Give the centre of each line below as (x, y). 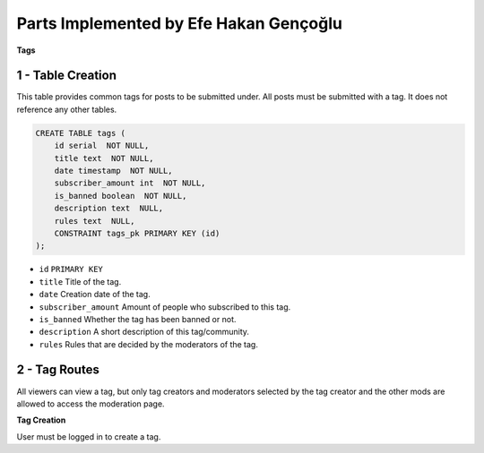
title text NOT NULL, (104, 158)
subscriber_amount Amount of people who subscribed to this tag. (165, 307)
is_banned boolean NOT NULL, (121, 196)
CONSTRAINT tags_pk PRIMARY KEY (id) (137, 233)
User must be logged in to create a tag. (89, 436)
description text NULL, (109, 209)
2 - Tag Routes (58, 370)
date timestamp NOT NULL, (114, 171)
